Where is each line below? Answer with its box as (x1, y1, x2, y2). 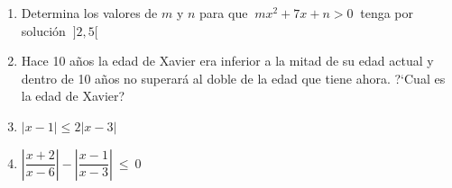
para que (199, 4, 248, 22)
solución (21, 21, 66, 40)
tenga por (360, 4, 414, 22)
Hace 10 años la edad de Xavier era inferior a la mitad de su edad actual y (21, 51, 434, 70)
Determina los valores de (21, 4, 158, 22)
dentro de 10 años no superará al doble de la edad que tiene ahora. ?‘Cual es (21, 68, 446, 87)
